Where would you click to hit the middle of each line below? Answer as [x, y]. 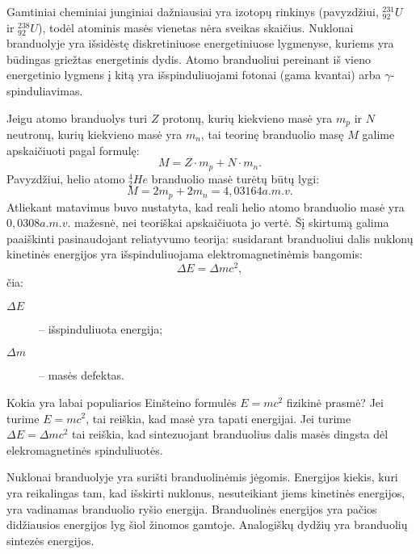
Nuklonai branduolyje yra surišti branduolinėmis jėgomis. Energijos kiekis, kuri [202, 477]
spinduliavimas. [45, 90]
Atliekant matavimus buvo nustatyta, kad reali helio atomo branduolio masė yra [206, 206]
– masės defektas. [82, 375]
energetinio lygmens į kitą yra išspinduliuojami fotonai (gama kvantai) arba [194, 75]
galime [378, 134]
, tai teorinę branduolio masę [272, 134]
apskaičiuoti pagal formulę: [73, 150]
